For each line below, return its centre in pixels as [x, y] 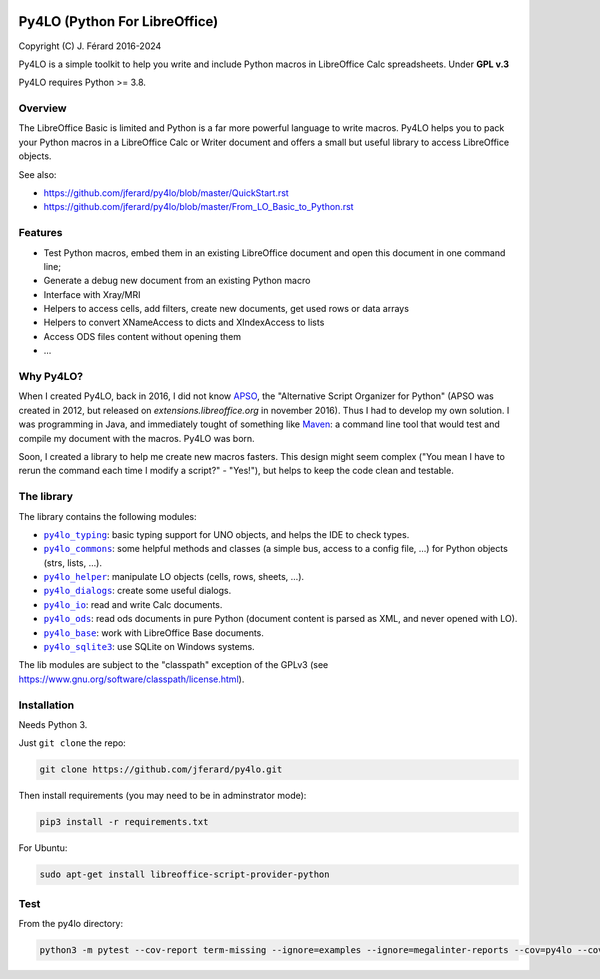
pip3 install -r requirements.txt [124, 822]
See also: [37, 174]
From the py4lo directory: [71, 923]
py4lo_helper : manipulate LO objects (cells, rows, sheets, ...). [174, 577]
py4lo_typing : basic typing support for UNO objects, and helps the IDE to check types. [226, 534]
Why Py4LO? [51, 377]
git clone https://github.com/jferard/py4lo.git [161, 769]
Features [40, 233]
